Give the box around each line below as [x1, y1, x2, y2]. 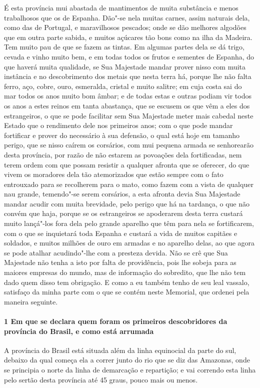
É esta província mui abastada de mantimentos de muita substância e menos [4, 2, 238, 12]
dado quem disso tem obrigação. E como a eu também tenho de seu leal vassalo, [4, 276, 249, 287]
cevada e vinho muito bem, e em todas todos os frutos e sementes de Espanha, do [4, 51, 254, 61]
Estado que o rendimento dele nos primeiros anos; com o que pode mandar [4, 120, 233, 130]
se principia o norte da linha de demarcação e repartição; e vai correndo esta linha [4, 364, 256, 374]
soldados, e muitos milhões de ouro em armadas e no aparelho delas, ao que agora [4, 237, 255, 248]
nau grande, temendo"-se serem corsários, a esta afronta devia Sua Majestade [4, 188, 240, 199]
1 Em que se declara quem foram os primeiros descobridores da [4, 316, 227, 326]
